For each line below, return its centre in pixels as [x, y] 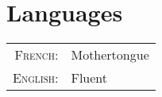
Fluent [89, 78]
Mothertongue [110, 55]
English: [36, 78]
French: [37, 55]
